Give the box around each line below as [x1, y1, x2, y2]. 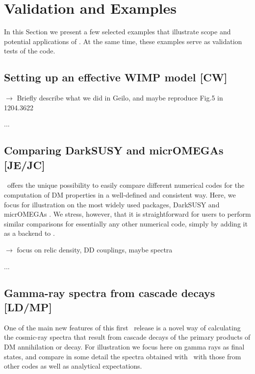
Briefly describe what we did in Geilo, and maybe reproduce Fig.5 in [17, 93, 223, 103]
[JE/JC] [4, 157, 45, 172]
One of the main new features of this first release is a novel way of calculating [4, 322, 241, 332]
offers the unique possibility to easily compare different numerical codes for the [7, 180, 245, 190]
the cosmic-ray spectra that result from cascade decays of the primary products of [4, 332, 251, 342]
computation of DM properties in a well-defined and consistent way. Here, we [4, 190, 236, 200]
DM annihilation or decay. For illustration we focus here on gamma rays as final [4, 342, 245, 352]
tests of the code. [4, 46, 55, 56]
